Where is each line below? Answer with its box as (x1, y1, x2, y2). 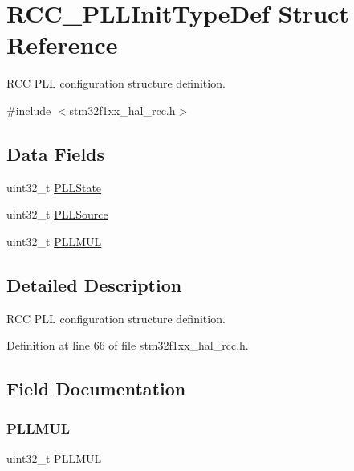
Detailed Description (6, 272, 182, 297)
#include (6, 101, 51, 118)
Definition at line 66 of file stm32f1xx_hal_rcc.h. (6, 337, 249, 354)
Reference (6, 28, 118, 61)
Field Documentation (6, 376, 186, 401)
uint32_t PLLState (6, 178, 102, 195)
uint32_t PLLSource (6, 206, 108, 223)
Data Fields (6, 141, 105, 166)
